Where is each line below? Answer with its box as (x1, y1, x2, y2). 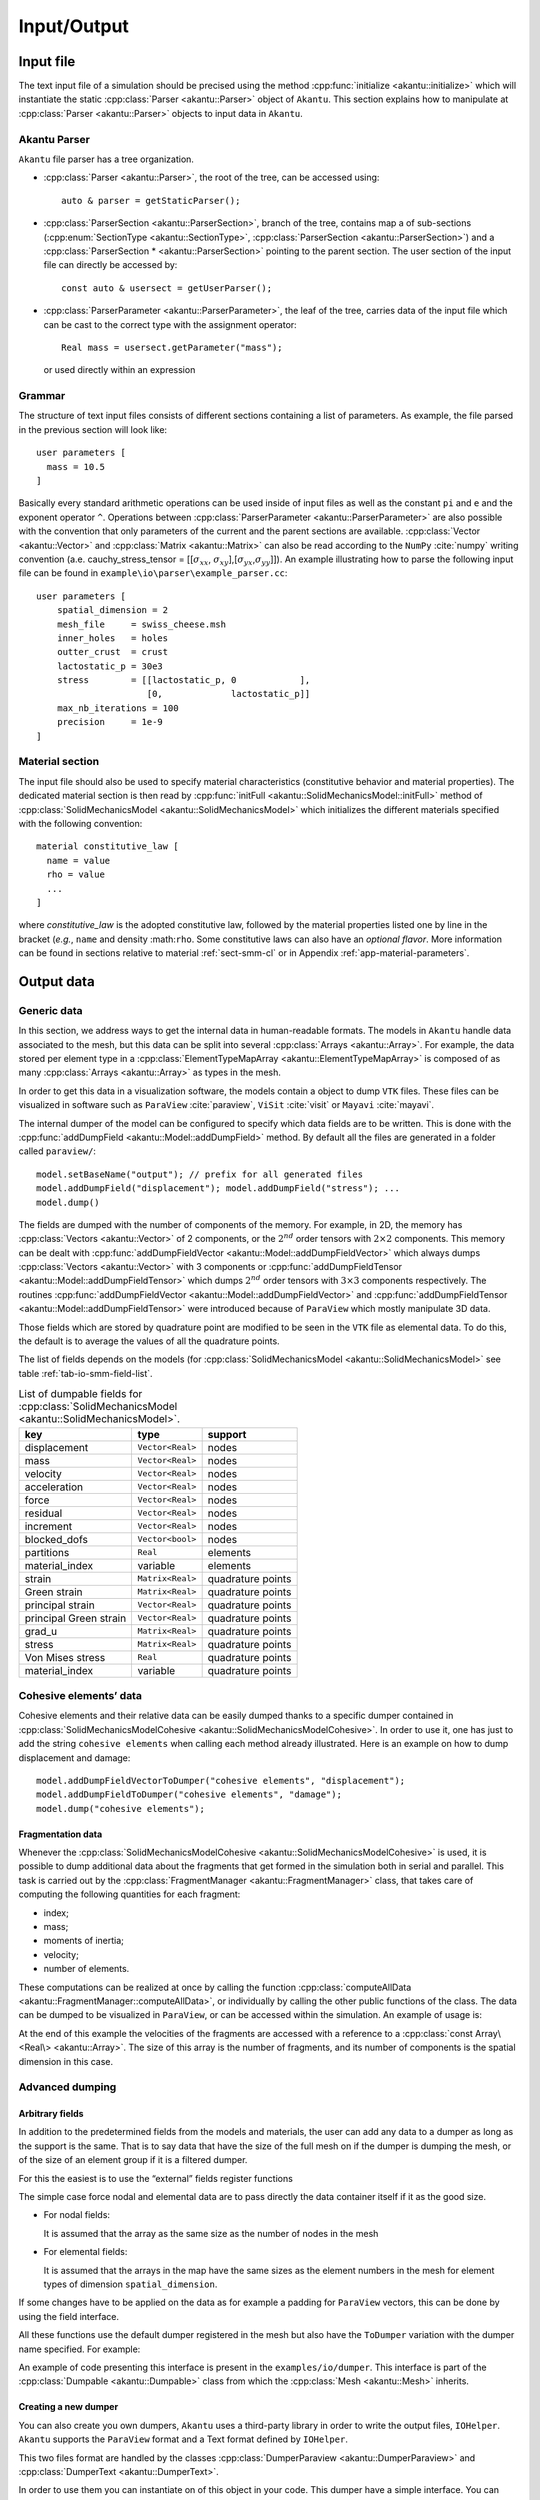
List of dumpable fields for (18, 1387, 143, 1401)
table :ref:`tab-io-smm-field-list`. (18, 1367, 154, 1379)
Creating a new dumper (18, 2401, 119, 2413)
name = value (46, 855, 111, 866)
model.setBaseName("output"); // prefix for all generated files (36, 1168, 364, 1180)
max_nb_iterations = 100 (56, 702, 179, 714)
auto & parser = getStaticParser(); (61, 195, 241, 206)
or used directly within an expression (43, 364, 196, 376)
